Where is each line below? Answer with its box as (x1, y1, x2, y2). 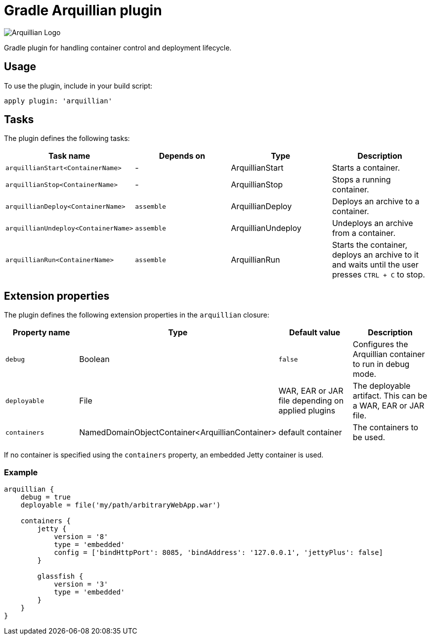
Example (4, 467, 38, 477)
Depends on (159, 151, 205, 161)
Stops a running (332, 175, 391, 185)
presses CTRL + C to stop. (332, 270, 425, 280)
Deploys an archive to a (332, 196, 420, 207)
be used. (352, 432, 386, 443)
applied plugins (278, 406, 336, 416)
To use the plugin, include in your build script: (4, 81, 153, 90)
